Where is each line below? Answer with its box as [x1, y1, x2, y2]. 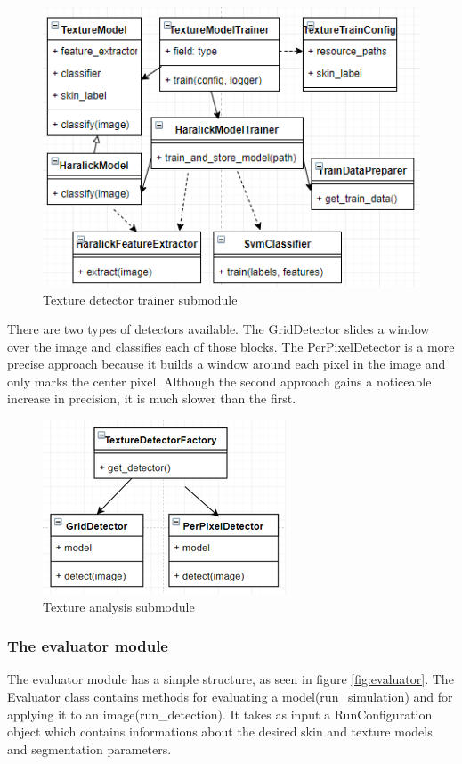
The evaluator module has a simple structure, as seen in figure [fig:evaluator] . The [7, 670, 454, 688]
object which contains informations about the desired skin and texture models [7, 722, 433, 741]
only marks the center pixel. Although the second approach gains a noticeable [7, 371, 432, 390]
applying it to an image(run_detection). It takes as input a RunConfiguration [7, 704, 433, 723]
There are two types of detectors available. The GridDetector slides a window [7, 320, 430, 338]
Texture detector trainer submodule [43, 289, 238, 308]
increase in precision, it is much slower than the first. [7, 389, 296, 408]
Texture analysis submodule [43, 597, 195, 615]
